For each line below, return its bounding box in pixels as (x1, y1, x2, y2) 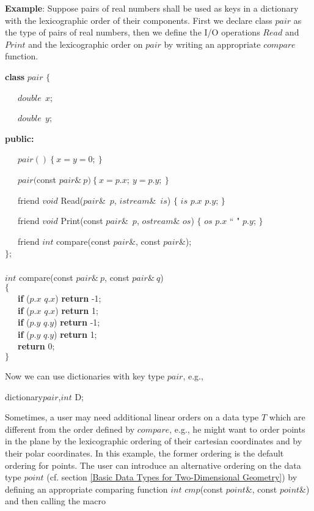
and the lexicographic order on (28, 37, 143, 50)
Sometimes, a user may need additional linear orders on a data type (5, 411, 259, 423)
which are (269, 411, 305, 423)
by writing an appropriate (164, 37, 261, 50)
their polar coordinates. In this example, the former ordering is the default (5, 447, 284, 460)
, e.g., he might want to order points (169, 422, 305, 435)
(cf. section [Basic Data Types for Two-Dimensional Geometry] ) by (46, 471, 298, 483)
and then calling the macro (5, 494, 106, 507)
